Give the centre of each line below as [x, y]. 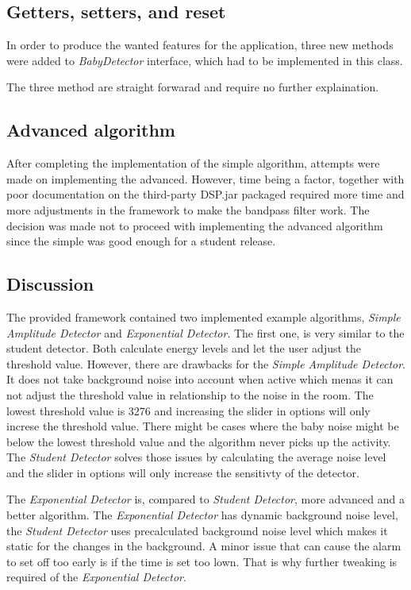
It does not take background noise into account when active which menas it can [200, 379]
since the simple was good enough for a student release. [141, 241]
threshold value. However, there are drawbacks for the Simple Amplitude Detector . [206, 363]
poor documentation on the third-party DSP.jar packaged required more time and [205, 194]
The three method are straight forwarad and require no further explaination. [193, 87]
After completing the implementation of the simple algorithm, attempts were [193, 163]
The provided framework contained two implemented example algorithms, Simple [204, 316]
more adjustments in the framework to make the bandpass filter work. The [188, 209]
